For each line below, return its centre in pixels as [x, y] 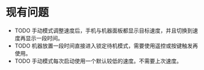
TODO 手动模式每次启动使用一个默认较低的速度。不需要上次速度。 [98, 61]
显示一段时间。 [44, 38]
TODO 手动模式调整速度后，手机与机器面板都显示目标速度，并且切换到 [104, 30]
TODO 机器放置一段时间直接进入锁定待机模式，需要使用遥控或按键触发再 [106, 46]
